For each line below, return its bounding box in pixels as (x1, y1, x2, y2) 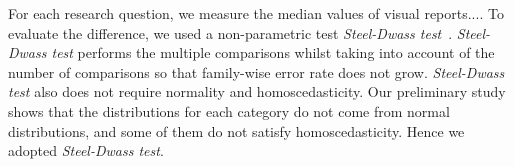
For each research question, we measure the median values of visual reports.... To (8, 3, 504, 23)
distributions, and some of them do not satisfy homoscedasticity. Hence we (8, 120, 465, 141)
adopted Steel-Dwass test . (8, 140, 164, 161)
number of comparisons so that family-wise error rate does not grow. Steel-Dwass (8, 61, 505, 82)
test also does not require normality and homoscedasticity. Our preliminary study (8, 81, 506, 102)
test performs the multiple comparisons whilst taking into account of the (51, 42, 495, 63)
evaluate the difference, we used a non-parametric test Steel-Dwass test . (8, 22, 453, 43)
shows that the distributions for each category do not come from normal (8, 100, 450, 121)
